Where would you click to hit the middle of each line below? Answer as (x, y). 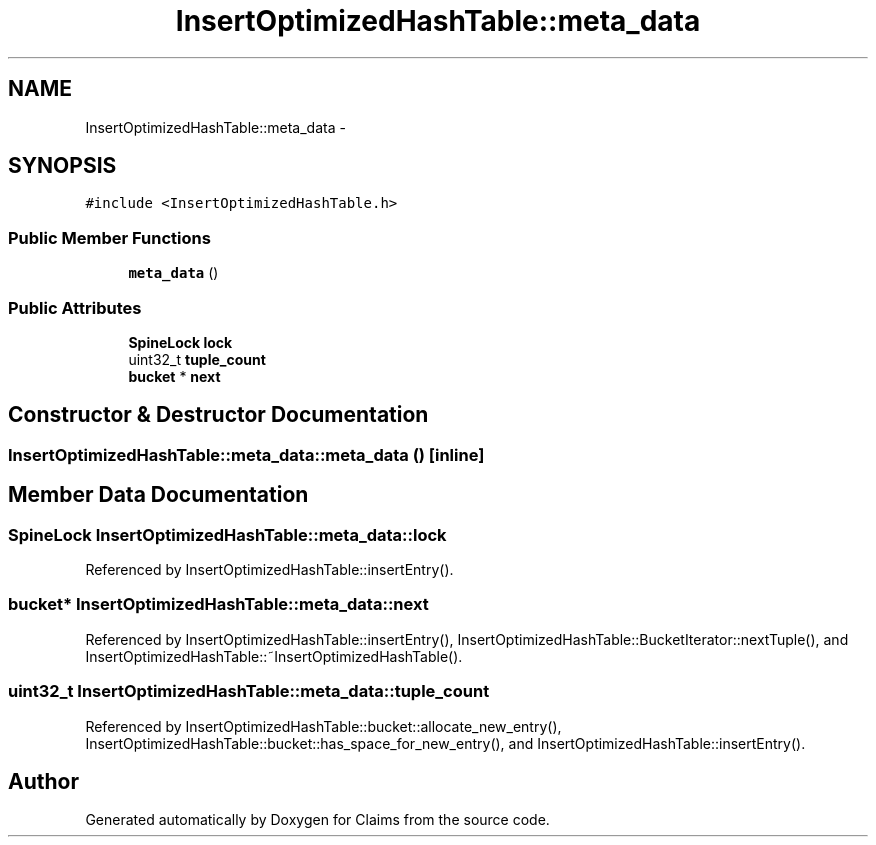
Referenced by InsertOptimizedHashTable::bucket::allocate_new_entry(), (323, 726)
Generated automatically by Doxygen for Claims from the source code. (317, 820)
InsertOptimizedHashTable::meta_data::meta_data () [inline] (246, 454)
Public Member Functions (109, 237)
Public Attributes (75, 307)
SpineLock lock (180, 342)
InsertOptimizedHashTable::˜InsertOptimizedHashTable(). (274, 656)
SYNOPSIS (62, 166)
